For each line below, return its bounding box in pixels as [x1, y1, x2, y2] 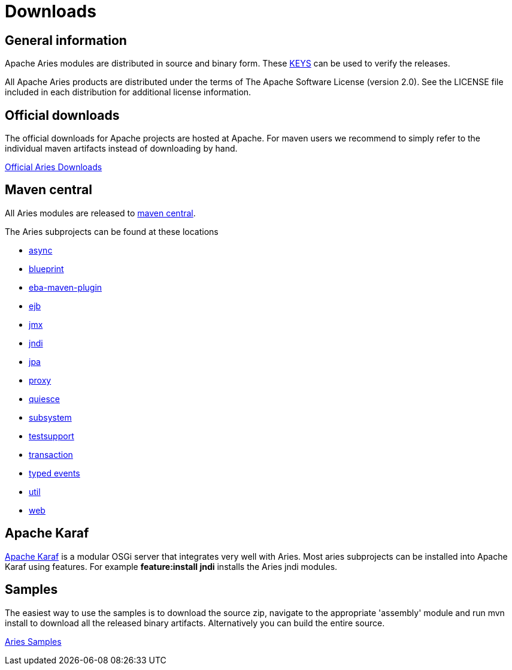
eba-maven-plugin [29, 282, 102, 292]
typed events [29, 467, 80, 478]
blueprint [29, 263, 64, 274]
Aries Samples [5, 636, 62, 647]
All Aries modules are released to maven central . [5, 207, 196, 218]
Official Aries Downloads [5, 162, 102, 173]
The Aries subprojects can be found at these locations [5, 226, 219, 237]
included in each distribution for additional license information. [5, 87, 252, 98]
